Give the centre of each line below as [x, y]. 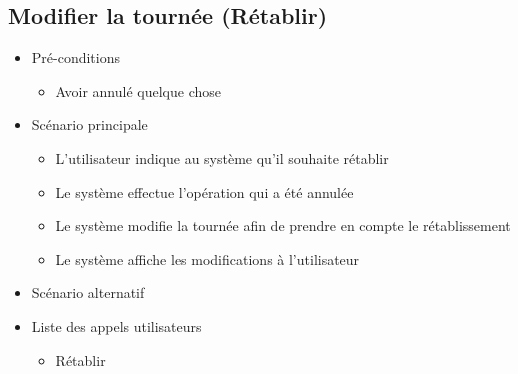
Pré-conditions [76, 57]
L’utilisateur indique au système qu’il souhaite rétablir [222, 157]
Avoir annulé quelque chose [138, 90]
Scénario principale [89, 124]
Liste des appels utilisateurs [116, 325]
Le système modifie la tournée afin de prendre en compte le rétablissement [283, 225]
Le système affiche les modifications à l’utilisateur [207, 258]
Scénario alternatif [88, 292]
